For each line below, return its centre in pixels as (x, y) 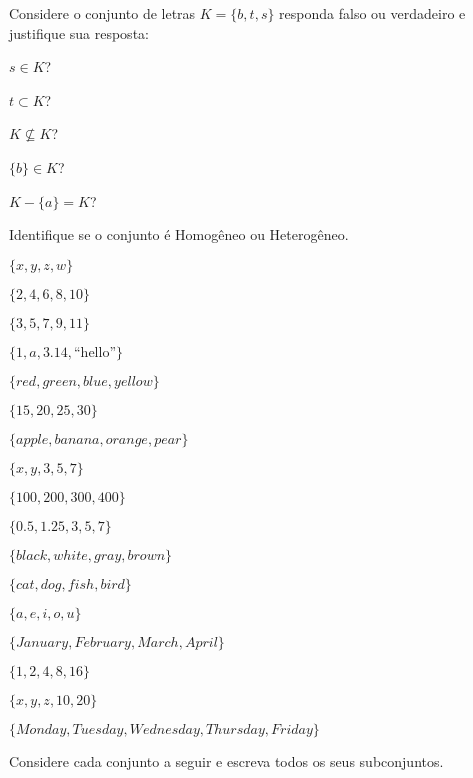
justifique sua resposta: (79, 32)
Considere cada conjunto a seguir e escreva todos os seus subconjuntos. (226, 760)
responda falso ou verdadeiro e (372, 13)
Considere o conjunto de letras (102, 13)
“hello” (95, 352)
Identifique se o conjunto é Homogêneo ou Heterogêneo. (179, 234)
